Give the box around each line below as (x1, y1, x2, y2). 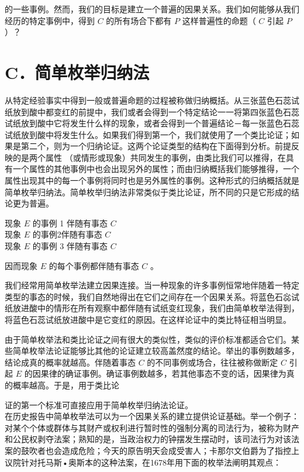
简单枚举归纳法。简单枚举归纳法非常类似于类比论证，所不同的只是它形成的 (5, 185, 291, 198)
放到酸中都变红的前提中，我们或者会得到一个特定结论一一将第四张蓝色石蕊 (12, 105, 299, 118)
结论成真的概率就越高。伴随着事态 (5, 356, 136, 368)
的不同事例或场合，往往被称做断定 (147, 356, 278, 368)
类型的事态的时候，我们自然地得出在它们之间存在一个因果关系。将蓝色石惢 (5, 290, 291, 302)
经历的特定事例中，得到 (5, 14, 95, 26)
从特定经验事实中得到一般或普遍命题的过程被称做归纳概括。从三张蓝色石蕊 (5, 94, 291, 106)
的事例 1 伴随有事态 (32, 216, 108, 229)
